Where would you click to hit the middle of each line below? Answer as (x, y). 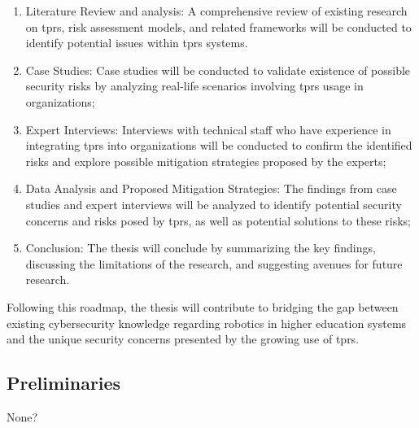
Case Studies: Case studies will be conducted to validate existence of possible (218, 70)
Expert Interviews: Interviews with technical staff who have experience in (208, 129)
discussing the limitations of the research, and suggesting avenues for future (214, 263)
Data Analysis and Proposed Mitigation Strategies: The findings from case (211, 188)
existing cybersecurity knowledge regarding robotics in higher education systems (207, 323)
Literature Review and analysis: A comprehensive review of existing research (216, 11)
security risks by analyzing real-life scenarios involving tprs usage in (194, 86)
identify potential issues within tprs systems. (137, 43)
